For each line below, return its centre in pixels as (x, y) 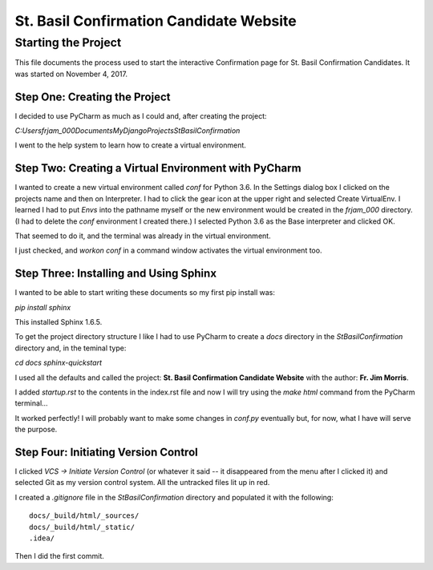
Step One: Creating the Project (93, 97)
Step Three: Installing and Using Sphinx (115, 274)
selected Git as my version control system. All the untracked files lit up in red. (142, 483)
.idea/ (42, 538)
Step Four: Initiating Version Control (106, 452)
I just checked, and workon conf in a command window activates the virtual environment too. (168, 251)
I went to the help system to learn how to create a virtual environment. (130, 145)
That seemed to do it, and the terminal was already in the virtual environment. (143, 236)
